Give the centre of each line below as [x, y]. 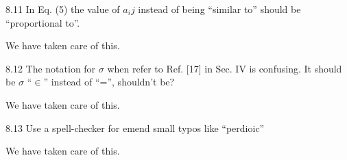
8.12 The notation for [51, 68]
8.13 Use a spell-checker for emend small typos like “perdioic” [135, 128]
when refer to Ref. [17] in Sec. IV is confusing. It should [225, 68]
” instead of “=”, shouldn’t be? [109, 82]
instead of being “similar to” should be [219, 9]
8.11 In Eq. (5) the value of [63, 9]
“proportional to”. [43, 22]
